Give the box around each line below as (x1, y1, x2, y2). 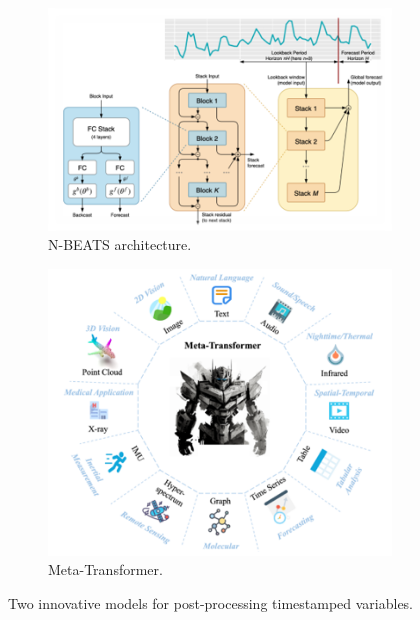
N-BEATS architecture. (48, 234, 192, 255)
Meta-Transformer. (48, 559, 163, 580)
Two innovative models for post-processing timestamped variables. (8, 593, 414, 614)
